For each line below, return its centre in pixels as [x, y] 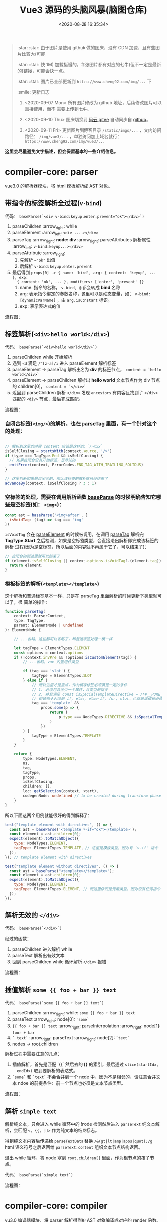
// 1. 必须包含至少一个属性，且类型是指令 [70, 689]
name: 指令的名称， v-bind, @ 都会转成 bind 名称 [70, 287]
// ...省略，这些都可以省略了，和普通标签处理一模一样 [63, 639]
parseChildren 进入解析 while [42, 949]
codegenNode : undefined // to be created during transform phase [92, 796]
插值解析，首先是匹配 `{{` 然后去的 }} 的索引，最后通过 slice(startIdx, [85, 1064]
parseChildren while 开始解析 [42, 357]
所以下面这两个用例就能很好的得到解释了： [49, 815]
